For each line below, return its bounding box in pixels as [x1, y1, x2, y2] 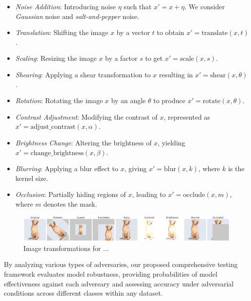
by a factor [105, 53, 138, 63]
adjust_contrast [30, 124, 76, 131]
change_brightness [30, 149, 84, 157]
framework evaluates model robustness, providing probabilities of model [4, 268, 217, 279]
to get [145, 53, 163, 63]
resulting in [159, 69, 193, 79]
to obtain [157, 27, 184, 37]
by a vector [116, 27, 150, 37]
